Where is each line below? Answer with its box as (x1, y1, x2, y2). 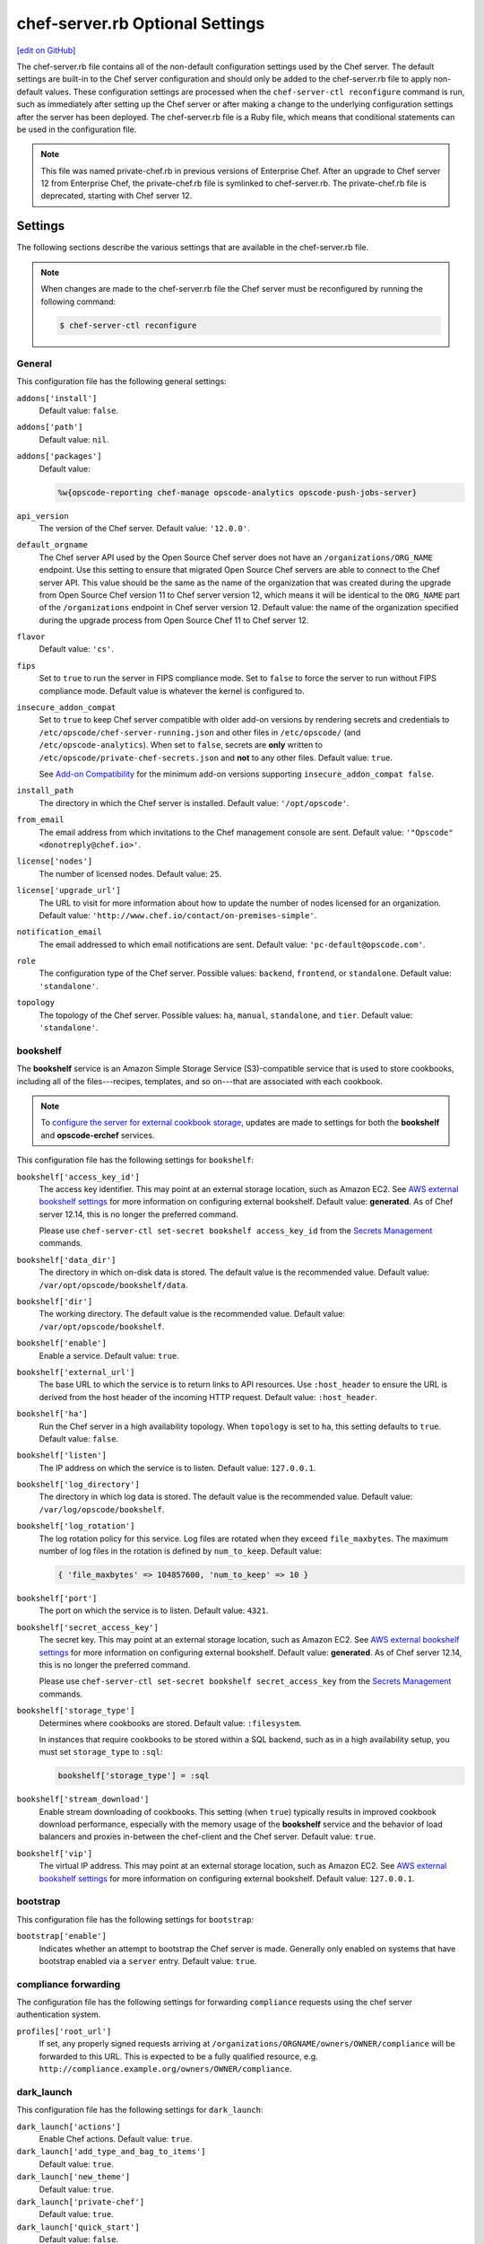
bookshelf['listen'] (16, 1451, 108, 1460)
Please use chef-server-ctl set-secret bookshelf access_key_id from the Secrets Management (39, 1225, 433, 1236)
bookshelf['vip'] (16, 1848, 93, 1858)
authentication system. (16, 2009, 101, 2020)
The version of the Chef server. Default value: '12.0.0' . (39, 522, 250, 533)
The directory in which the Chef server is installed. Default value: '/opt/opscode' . (39, 797, 350, 808)
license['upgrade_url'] (16, 885, 121, 896)
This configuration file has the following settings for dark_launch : (16, 2105, 264, 2116)
